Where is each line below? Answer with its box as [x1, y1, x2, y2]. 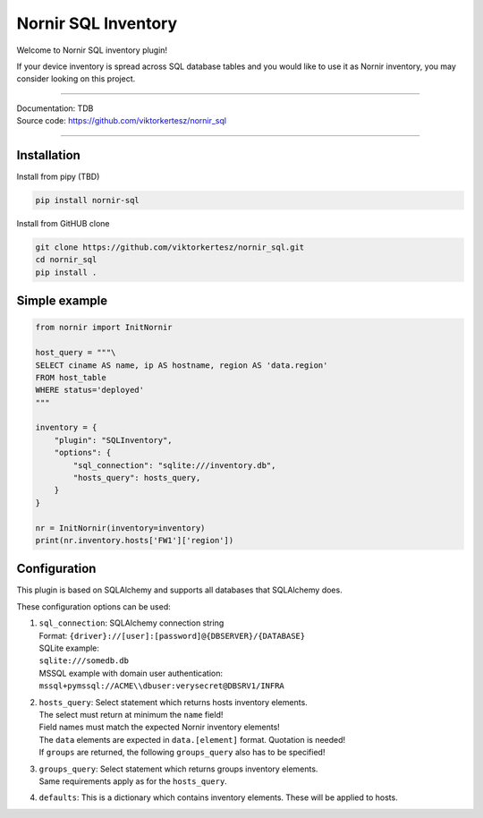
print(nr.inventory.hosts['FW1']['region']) [35, 535, 234, 545]
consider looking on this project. [16, 73, 136, 84]
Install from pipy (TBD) [16, 171, 100, 183]
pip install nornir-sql [35, 195, 140, 205]
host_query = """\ [35, 347, 116, 358]
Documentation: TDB [16, 103, 94, 114]
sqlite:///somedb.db [38, 656, 130, 666]
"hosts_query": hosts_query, [72, 473, 201, 483]
